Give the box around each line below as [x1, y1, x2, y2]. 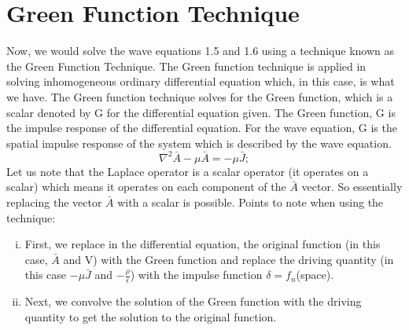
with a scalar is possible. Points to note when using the [117, 193, 384, 210]
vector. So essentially [301, 178, 403, 195]
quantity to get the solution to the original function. [24, 308, 277, 324]
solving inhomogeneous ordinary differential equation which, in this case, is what [6, 73, 395, 90]
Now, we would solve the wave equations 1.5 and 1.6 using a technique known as [6, 42, 394, 59]
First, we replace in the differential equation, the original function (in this [24, 236, 381, 252]
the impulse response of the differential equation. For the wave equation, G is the [6, 119, 397, 136]
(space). [296, 266, 334, 283]
